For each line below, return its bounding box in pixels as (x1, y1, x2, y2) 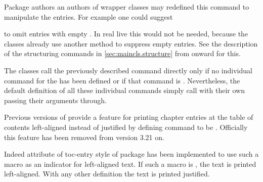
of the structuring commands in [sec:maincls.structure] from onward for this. (4, 48, 241, 59)
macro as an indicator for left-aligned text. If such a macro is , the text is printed (4, 158, 256, 169)
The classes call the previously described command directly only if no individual (4, 65, 252, 75)
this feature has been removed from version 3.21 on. (4, 131, 164, 142)
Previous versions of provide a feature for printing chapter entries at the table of (4, 112, 253, 122)
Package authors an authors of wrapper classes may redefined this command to (4, 2, 249, 12)
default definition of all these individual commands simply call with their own (4, 85, 245, 96)
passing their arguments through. (4, 95, 107, 105)
